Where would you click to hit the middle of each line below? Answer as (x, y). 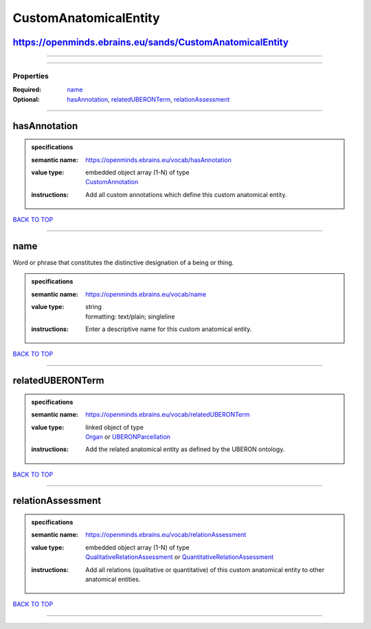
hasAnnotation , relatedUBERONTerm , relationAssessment (148, 99)
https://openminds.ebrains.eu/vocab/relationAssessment (166, 535)
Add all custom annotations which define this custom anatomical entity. (186, 194)
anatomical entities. (113, 580)
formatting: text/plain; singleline (130, 317)
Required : (27, 90)
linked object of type (115, 427)
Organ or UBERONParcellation (128, 437)
